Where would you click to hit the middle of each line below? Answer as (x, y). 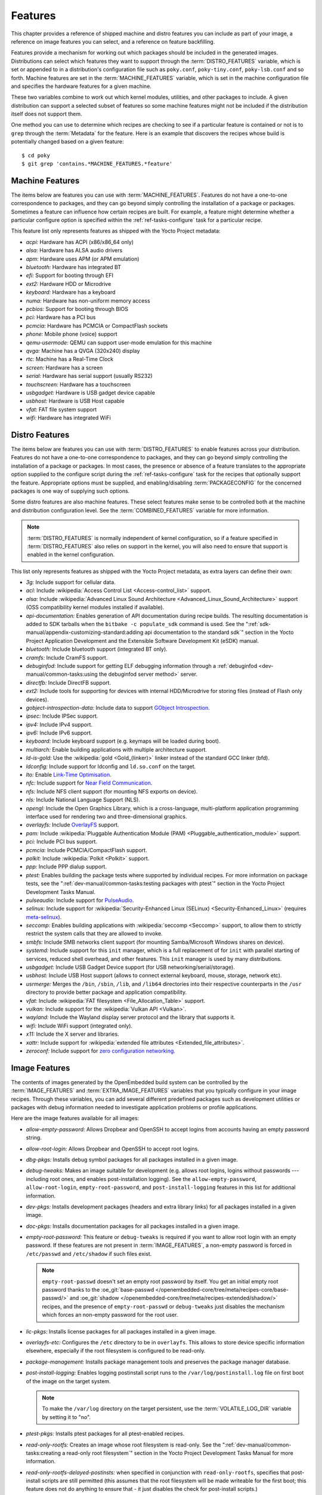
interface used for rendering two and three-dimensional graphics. (106, 817)
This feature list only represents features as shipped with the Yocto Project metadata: (116, 231)
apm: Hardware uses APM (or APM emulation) (83, 259)
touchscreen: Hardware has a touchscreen (78, 384)
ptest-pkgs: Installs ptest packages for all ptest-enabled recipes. (105, 1434)
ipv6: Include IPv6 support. (59, 733)
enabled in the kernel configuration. (71, 555)
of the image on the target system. (68, 1381)
